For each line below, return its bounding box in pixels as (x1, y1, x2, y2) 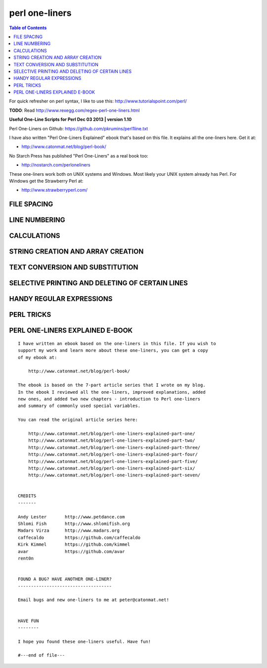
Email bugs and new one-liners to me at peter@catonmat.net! (18, 597, 169, 603)
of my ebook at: (18, 355, 57, 360)
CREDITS (18, 493, 37, 499)
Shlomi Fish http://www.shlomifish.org (18, 521, 131, 527)
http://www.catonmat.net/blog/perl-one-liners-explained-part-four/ (28, 452, 198, 458)
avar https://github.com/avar (18, 549, 125, 554)
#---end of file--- (18, 653, 65, 658)
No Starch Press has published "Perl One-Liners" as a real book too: (9, 153, 148, 158)
